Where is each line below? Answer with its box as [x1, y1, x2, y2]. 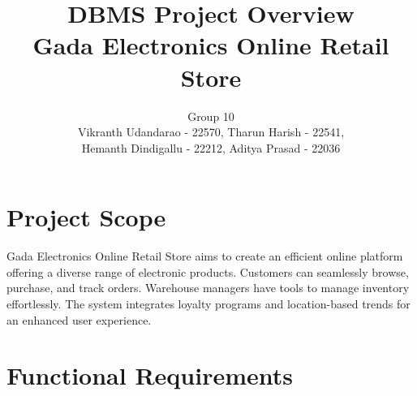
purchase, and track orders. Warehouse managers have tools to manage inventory [6, 279, 410, 296]
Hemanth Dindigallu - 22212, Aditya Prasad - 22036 [81, 139, 341, 156]
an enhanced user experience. [6, 311, 152, 328]
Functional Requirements [6, 359, 293, 392]
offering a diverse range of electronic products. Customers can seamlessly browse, [6, 263, 409, 280]
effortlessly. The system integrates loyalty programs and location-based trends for [6, 295, 411, 312]
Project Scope [6, 200, 166, 234]
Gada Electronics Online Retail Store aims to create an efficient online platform [6, 247, 403, 265]
